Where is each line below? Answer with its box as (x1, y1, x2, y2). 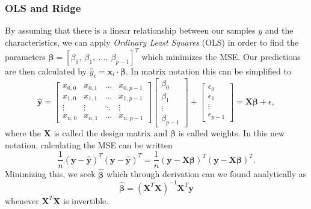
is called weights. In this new (178, 127, 285, 139)
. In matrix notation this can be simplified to (125, 64, 291, 77)
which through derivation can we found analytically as (106, 168, 307, 180)
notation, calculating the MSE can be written (5, 138, 173, 151)
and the (265, 24, 294, 37)
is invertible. (63, 194, 109, 207)
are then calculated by (5, 64, 87, 77)
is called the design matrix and (54, 127, 168, 139)
